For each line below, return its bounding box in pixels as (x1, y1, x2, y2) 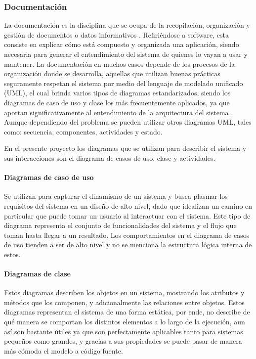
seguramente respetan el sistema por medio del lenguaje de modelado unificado (4, 78, 243, 88)
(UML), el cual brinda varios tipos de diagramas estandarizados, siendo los (4, 88, 231, 98)
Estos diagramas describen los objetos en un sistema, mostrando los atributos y (4, 287, 245, 298)
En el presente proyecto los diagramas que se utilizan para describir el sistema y (4, 143, 247, 153)
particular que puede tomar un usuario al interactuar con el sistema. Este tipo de (4, 210, 251, 221)
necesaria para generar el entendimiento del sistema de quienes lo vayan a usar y (4, 49, 248, 59)
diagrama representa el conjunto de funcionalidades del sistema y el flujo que (4, 220, 237, 230)
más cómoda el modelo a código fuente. (4, 345, 123, 356)
